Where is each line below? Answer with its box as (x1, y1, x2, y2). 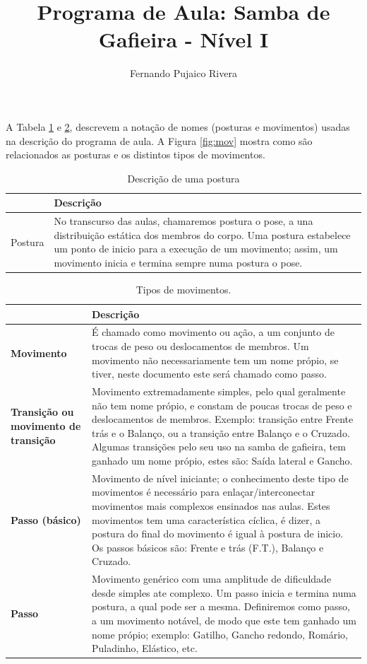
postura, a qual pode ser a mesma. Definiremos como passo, (91, 599, 350, 614)
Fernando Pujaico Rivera (130, 66, 237, 81)
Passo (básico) (11, 512, 81, 527)
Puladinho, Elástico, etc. (91, 641, 198, 656)
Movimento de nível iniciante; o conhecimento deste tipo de (91, 470, 349, 485)
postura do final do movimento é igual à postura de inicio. (91, 526, 344, 541)
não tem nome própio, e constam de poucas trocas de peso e (91, 397, 352, 412)
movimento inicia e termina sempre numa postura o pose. (54, 255, 303, 269)
